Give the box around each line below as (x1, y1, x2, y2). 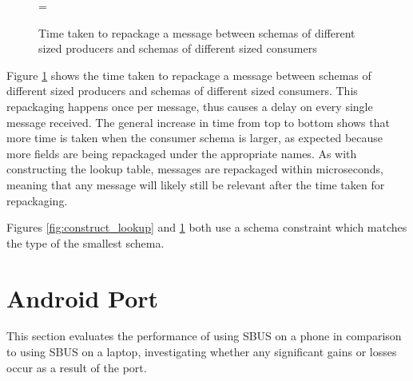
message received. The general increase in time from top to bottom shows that (6, 113, 390, 130)
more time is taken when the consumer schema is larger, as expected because (6, 129, 383, 146)
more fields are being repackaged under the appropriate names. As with (6, 145, 357, 161)
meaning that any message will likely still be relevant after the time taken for (6, 176, 385, 192)
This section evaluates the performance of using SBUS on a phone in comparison (6, 327, 402, 344)
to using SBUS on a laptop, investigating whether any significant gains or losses (6, 343, 397, 360)
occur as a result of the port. (6, 359, 147, 375)
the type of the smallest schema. (6, 234, 165, 251)
